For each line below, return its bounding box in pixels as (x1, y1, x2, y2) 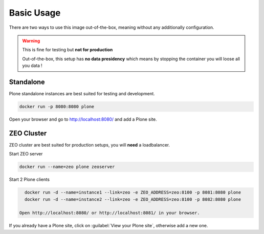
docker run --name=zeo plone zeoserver (19, 164, 115, 170)
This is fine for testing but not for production (22, 47, 113, 53)
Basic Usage (9, 7, 61, 18)
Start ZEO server (9, 151, 43, 157)
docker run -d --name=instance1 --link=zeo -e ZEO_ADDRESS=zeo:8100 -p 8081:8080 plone (24, 190, 242, 195)
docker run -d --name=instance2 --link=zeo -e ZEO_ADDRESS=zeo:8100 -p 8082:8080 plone (24, 196, 242, 202)
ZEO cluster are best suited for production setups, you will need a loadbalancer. (9, 142, 170, 148)
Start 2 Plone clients (9, 176, 50, 183)
